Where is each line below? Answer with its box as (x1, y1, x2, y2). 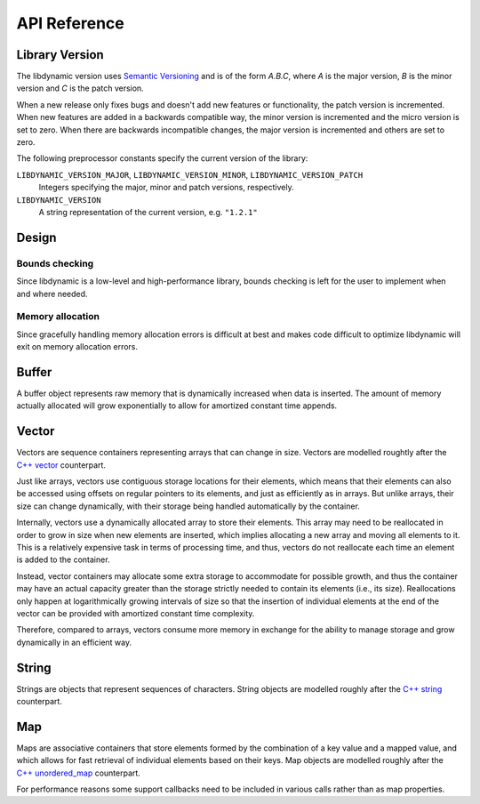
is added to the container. (16, 554, 110, 565)
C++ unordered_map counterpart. (16, 768, 141, 778)
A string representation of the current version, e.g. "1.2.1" (38, 206, 258, 217)
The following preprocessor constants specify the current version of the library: (16, 153, 308, 164)
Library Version (16, 47, 104, 62)
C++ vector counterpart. (16, 459, 107, 470)
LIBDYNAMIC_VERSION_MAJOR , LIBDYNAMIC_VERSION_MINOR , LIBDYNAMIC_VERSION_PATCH (16, 169, 364, 180)
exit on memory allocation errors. (16, 342, 138, 352)
